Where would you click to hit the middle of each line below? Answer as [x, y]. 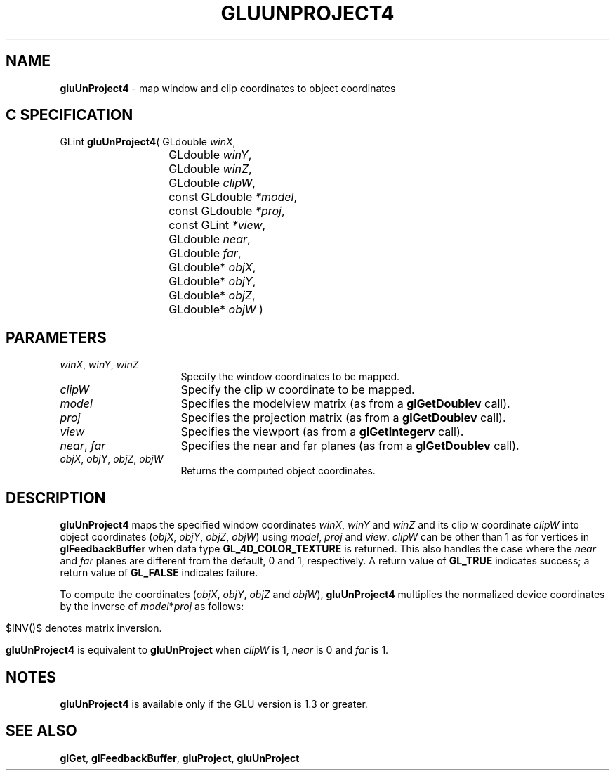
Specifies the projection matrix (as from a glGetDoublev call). [343, 418]
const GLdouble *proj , [227, 211]
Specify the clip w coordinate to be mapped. [298, 390]
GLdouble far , [205, 253]
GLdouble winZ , [210, 169]
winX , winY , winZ [99, 365]
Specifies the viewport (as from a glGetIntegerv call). [322, 432]
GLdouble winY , [210, 155]
